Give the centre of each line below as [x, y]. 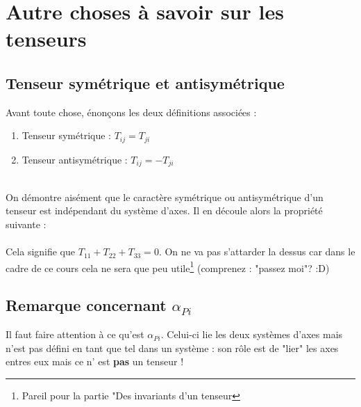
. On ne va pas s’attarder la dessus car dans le [257, 252]
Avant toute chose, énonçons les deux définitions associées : [131, 112]
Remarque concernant [86, 305]
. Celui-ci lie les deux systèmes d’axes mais [252, 334]
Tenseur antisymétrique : [75, 159]
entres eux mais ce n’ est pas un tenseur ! [95, 361]
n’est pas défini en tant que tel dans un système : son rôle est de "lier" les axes [172, 348]
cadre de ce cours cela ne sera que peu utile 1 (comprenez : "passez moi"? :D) [168, 266]
